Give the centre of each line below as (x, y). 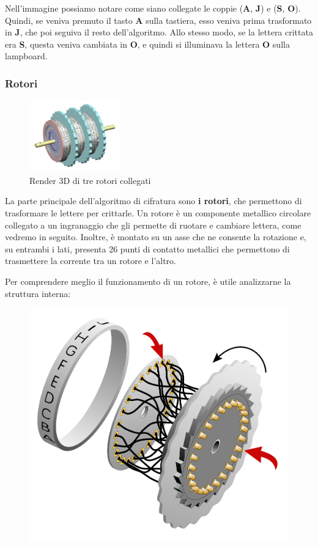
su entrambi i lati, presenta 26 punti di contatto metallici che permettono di (147, 248)
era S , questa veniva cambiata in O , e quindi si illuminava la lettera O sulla (147, 44)
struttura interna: (38, 293)
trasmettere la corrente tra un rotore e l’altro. (91, 261)
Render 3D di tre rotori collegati (90, 180)
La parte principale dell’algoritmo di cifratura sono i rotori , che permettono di (153, 201)
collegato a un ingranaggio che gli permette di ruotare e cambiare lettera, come (153, 225)
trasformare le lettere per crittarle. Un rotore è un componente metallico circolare (158, 213)
